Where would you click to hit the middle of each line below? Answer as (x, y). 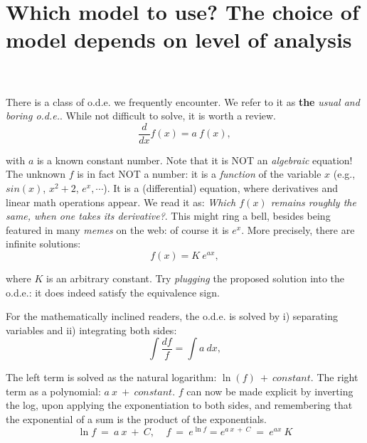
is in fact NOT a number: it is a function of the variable (199, 174)
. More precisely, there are (298, 229)
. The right (334, 377)
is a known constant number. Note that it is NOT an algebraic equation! (195, 160)
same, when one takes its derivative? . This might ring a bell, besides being (168, 216)
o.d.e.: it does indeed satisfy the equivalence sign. (113, 292)
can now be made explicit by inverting (270, 391)
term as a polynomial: (53, 391)
